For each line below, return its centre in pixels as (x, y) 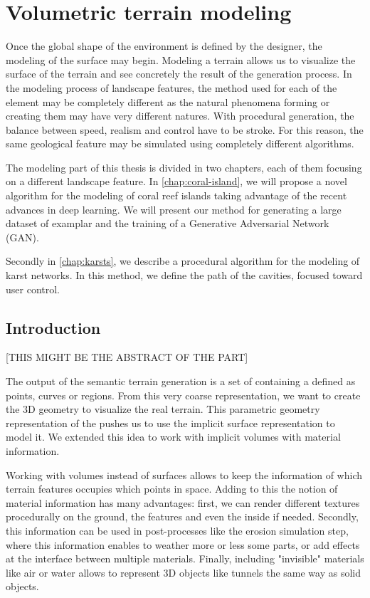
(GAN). (22, 237)
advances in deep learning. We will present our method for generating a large (174, 209)
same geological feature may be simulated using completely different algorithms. (180, 143)
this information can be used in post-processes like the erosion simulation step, (177, 530)
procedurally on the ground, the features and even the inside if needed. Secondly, (182, 516)
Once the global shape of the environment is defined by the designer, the (164, 46)
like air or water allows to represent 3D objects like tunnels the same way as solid (184, 572)
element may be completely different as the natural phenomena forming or (168, 101)
